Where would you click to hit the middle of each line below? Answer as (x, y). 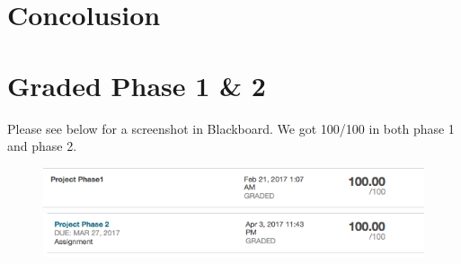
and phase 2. (42, 146)
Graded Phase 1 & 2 (137, 85)
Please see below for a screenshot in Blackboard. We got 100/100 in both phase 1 (231, 128)
